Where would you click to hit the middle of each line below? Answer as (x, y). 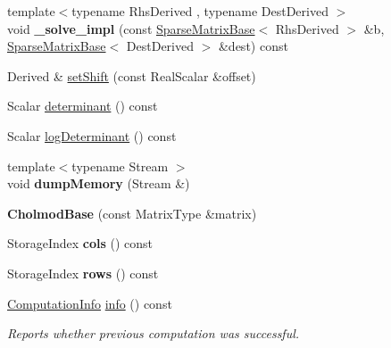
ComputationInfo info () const (90, 303)
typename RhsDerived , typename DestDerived (200, 11)
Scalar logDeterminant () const (92, 135)
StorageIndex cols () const (80, 243)
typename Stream (120, 166)
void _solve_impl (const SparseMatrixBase (131, 28)
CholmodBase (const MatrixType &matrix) (132, 213)
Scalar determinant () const (83, 106)
